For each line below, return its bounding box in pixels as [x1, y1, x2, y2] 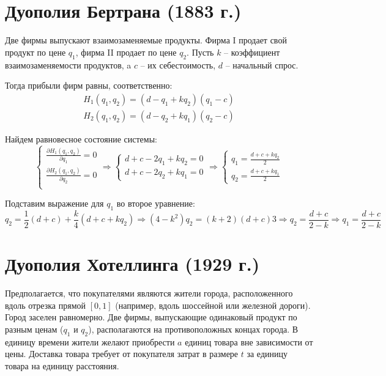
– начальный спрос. [225, 58, 299, 71]
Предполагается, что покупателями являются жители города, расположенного [5, 287, 293, 300]
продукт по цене [5, 45, 66, 58]
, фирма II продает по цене [75, 45, 177, 58]
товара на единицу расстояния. [5, 359, 119, 372]
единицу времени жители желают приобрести [5, 335, 175, 348]
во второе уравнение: [116, 197, 195, 210]
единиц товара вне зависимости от [185, 335, 313, 348]
